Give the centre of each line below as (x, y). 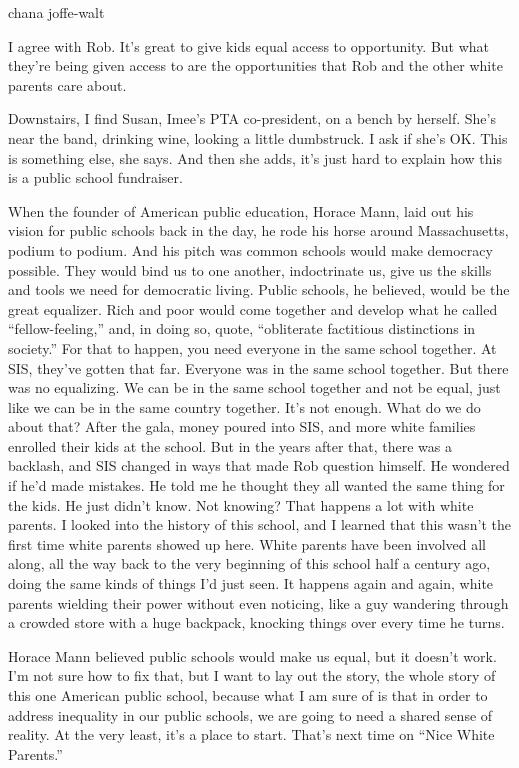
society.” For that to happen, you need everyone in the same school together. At (252, 347)
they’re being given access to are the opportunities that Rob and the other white (255, 65)
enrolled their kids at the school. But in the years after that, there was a (230, 445)
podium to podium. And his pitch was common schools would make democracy (250, 249)
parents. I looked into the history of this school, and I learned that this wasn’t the (260, 524)
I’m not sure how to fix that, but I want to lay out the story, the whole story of (252, 675)
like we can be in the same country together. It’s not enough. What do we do (244, 406)
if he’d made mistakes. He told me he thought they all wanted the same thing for (256, 485)
